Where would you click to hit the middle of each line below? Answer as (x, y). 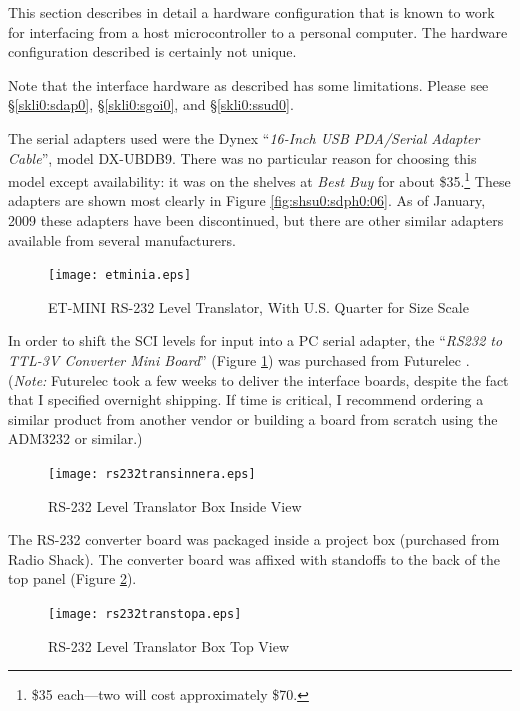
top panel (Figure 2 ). (72, 578)
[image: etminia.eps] (120, 275)
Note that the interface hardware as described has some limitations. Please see (248, 84)
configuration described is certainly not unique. (152, 51)
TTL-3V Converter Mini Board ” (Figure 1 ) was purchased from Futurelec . (239, 360)
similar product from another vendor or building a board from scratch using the (253, 418)
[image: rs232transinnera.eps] (152, 474)
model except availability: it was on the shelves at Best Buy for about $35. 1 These (259, 179)
